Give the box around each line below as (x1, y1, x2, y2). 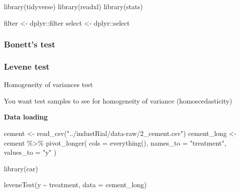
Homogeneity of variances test (4, 79, 93, 89)
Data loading (4, 112, 48, 122)
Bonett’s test (4, 38, 56, 50)
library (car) (4, 163, 38, 173)
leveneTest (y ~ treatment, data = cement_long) (4, 179, 147, 190)
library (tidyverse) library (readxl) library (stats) (4, 1, 143, 11)
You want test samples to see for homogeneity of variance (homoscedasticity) (4, 95, 232, 105)
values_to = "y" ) (4, 147, 57, 157)
